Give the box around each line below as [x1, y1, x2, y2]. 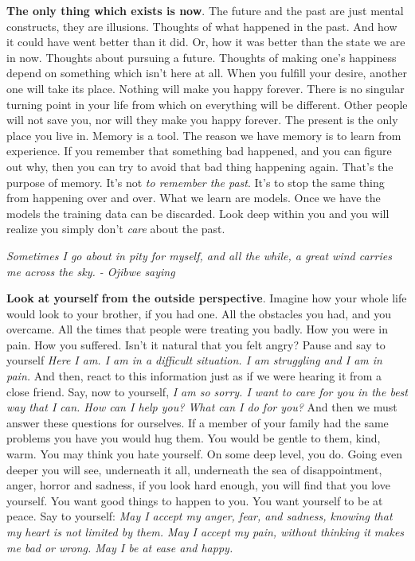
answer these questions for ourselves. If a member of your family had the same [6, 414, 389, 430]
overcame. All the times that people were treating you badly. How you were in [6, 321, 388, 337]
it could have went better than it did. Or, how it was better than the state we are [6, 33, 405, 50]
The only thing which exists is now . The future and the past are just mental [6, 2, 404, 18]
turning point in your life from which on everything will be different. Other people [6, 95, 408, 112]
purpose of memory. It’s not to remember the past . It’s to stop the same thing [6, 173, 385, 190]
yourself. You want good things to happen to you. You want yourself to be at [6, 492, 383, 508]
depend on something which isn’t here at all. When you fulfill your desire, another [6, 64, 407, 81]
